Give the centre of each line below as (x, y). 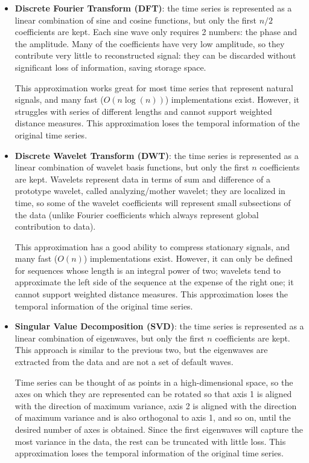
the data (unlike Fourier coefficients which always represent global (137, 214)
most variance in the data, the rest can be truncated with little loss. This (150, 441)
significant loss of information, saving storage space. (110, 67)
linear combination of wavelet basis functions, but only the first (132, 167)
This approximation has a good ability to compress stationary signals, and (152, 246)
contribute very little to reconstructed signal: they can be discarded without (155, 55)
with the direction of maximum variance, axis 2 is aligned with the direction (156, 405)
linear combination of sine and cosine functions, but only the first (135, 20)
